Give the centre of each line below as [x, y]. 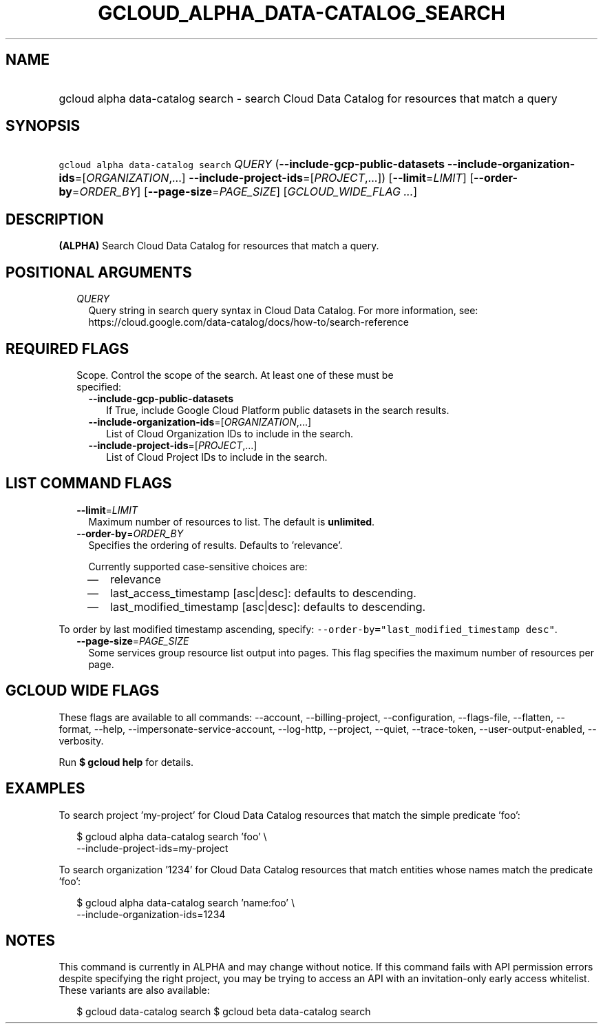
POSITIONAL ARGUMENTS [99, 272]
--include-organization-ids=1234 [151, 914]
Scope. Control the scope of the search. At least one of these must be [235, 375]
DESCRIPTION [55, 219]
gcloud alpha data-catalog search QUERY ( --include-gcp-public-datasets [252, 164]
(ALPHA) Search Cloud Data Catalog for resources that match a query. [219, 246]
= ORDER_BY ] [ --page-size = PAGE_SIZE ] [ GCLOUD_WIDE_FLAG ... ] [245, 192]
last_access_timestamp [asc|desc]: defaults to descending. [263, 593]
